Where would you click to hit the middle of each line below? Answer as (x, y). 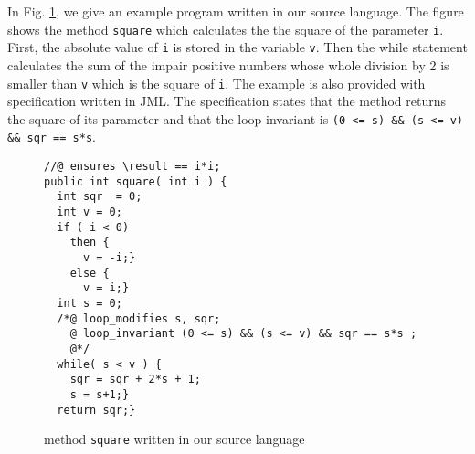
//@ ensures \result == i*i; (132, 167)
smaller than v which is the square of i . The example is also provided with (216, 83)
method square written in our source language (174, 439)
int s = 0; (90, 303)
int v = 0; (90, 212)
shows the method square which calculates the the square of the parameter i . (226, 29)
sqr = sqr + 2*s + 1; (135, 380)
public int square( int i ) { (136, 181)
